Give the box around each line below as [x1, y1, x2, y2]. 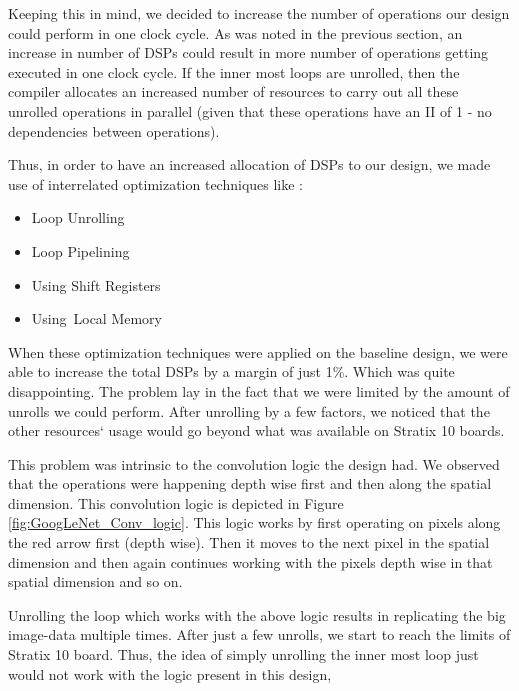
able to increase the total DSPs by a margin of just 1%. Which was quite [8, 361, 455, 382]
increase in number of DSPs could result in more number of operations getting [8, 42, 489, 63]
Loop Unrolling [31, 207, 125, 228]
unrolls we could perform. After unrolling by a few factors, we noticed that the [8, 400, 490, 421]
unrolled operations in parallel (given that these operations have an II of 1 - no [8, 100, 492, 121]
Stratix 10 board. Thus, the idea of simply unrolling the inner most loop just [8, 644, 479, 665]
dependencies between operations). [8, 120, 220, 141]
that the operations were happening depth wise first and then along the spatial [8, 473, 492, 494]
